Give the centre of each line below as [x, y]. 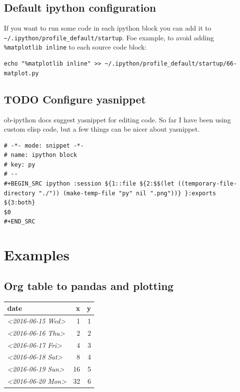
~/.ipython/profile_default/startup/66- [171, 64]
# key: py [20, 164]
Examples [37, 255]
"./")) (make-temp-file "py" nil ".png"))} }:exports [127, 193]
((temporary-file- [207, 184]
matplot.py [21, 73]
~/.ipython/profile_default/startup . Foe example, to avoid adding [109, 37]
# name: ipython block [41, 155]
